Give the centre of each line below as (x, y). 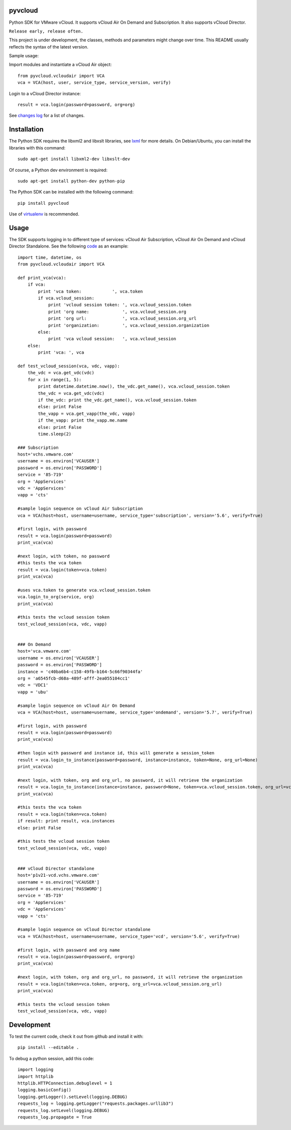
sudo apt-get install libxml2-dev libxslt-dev (74, 159)
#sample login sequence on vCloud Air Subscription (80, 509)
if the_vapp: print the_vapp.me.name (83, 420)
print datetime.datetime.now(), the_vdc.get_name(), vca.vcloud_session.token (134, 386)
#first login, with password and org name (69, 950)
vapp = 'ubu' (33, 692)
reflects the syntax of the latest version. (49, 47)
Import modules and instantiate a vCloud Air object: (60, 65)
